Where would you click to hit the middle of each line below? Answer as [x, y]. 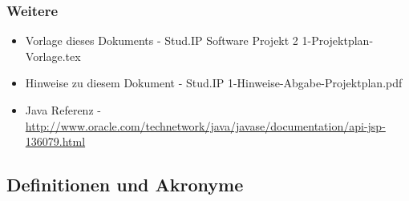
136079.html [55, 141]
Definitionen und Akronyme [125, 185]
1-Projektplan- [338, 40]
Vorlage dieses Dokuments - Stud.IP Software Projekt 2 [162, 40]
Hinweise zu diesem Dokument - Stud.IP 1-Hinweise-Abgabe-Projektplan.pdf [214, 83]
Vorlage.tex [53, 56]
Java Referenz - [63, 110]
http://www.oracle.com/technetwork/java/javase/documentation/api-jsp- [205, 125]
